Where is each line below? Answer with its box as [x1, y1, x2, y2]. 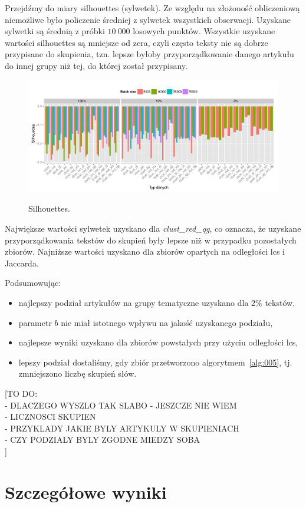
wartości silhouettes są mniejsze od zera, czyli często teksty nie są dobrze [5, 36, 268, 48]
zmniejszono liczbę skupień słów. [18, 367, 137, 380]
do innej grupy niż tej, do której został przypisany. [5, 59, 187, 71]
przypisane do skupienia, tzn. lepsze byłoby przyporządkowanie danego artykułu [5, 48, 294, 60]
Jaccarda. [5, 256, 39, 269]
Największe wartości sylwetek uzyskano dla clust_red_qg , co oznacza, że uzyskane [5, 222, 301, 234]
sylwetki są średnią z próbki [5, 25, 105, 37]
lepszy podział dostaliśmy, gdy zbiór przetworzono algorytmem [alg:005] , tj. [18, 355, 292, 368]
